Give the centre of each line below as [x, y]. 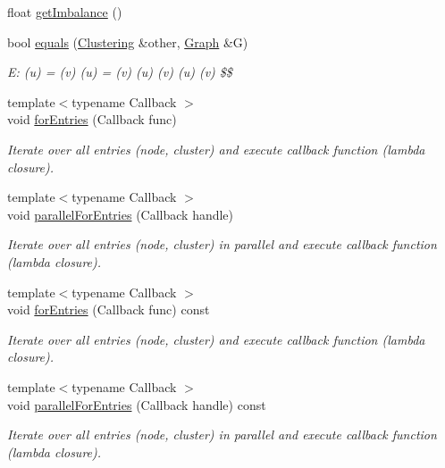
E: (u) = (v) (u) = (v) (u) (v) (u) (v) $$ [120, 72]
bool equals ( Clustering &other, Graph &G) [128, 42]
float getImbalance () [65, 12]
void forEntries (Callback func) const [109, 309]
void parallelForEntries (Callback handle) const [137, 404]
